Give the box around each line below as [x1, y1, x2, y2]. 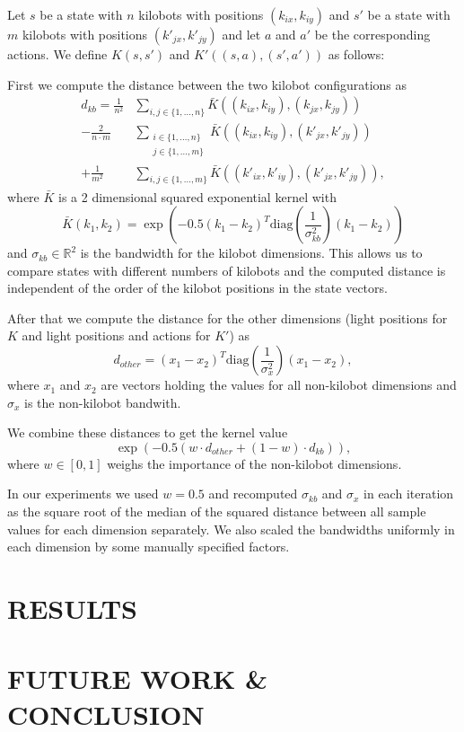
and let [222, 25, 261, 43]
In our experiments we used [7, 484, 159, 503]
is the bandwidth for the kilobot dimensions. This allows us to [80, 243, 423, 262]
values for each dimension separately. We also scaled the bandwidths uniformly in [7, 519, 455, 538]
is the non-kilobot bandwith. [24, 392, 181, 411]
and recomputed [208, 484, 298, 503]
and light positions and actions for [22, 326, 211, 345]
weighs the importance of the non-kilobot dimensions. [107, 454, 402, 472]
